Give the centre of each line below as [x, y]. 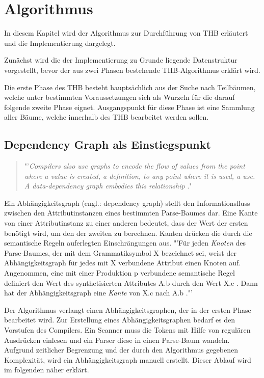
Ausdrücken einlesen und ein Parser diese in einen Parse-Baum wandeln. [117, 340]
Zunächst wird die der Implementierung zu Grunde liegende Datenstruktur [121, 60]
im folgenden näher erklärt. [47, 370]
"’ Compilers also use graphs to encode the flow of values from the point [135, 166]
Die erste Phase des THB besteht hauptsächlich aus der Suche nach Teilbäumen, [130, 87]
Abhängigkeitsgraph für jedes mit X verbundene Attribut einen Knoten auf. [123, 263]
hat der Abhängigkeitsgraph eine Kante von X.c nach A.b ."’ [98, 293]
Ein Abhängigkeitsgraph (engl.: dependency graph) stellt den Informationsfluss [127, 202]
